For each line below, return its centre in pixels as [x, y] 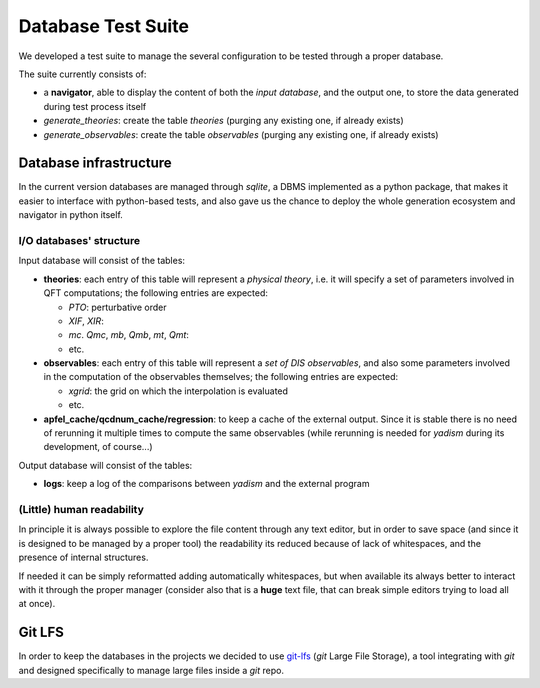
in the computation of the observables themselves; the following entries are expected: [221, 377]
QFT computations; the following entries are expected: [156, 293]
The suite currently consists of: [82, 74]
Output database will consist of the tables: [105, 465]
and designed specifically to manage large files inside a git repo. [151, 670]
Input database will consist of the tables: [101, 261]
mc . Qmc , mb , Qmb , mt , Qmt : [129, 335]
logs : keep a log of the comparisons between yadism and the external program [206, 484]
